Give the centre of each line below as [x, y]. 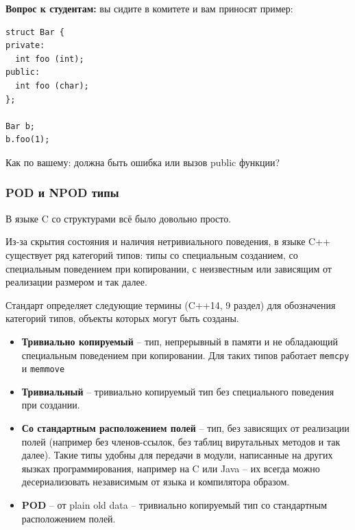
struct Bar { [35, 32]
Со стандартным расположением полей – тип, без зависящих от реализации [185, 428]
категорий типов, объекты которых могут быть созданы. [122, 318]
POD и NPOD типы [62, 193]
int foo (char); [52, 85]
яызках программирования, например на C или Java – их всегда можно [171, 468]
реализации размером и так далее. [76, 282]
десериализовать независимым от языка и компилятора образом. [156, 482]
